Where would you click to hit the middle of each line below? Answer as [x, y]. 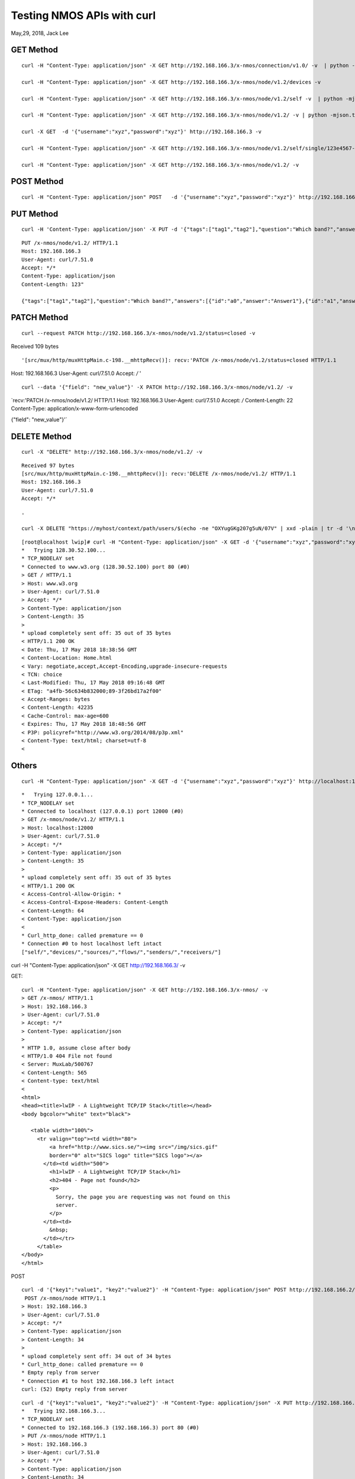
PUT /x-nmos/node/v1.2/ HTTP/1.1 [70, 243]
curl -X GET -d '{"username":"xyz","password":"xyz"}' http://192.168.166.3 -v [142, 132]
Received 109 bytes [35, 347]
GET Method [35, 50]
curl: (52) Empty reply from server [75, 1389]
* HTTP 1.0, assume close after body [76, 1048]
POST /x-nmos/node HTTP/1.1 [65, 1298]
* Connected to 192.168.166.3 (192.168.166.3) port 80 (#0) [110, 1428]
